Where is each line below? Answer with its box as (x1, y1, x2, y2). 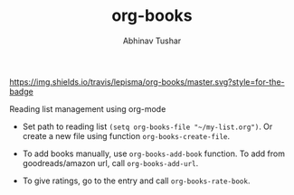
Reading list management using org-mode (9, 103, 166, 114)
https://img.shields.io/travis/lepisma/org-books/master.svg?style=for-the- (9, 76, 285, 87)
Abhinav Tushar (122, 35, 182, 46)
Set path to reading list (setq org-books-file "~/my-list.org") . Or (22, 121, 273, 132)
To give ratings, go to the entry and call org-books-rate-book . (22, 175, 251, 186)
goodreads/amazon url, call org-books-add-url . (22, 157, 199, 168)
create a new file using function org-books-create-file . (22, 130, 231, 141)
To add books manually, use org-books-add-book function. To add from (22, 148, 285, 159)
